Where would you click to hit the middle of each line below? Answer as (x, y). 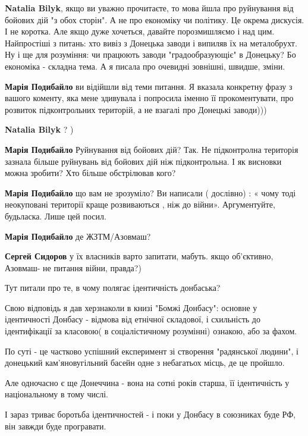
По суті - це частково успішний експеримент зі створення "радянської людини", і (152, 351)
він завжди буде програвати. (56, 426)
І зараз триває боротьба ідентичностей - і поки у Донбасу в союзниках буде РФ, (150, 414)
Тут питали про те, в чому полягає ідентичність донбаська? (113, 288)
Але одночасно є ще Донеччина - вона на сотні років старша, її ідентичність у (147, 382)
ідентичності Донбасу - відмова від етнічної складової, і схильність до (133, 319)
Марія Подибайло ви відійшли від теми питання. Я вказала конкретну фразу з (149, 86)
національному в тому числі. (57, 394)
